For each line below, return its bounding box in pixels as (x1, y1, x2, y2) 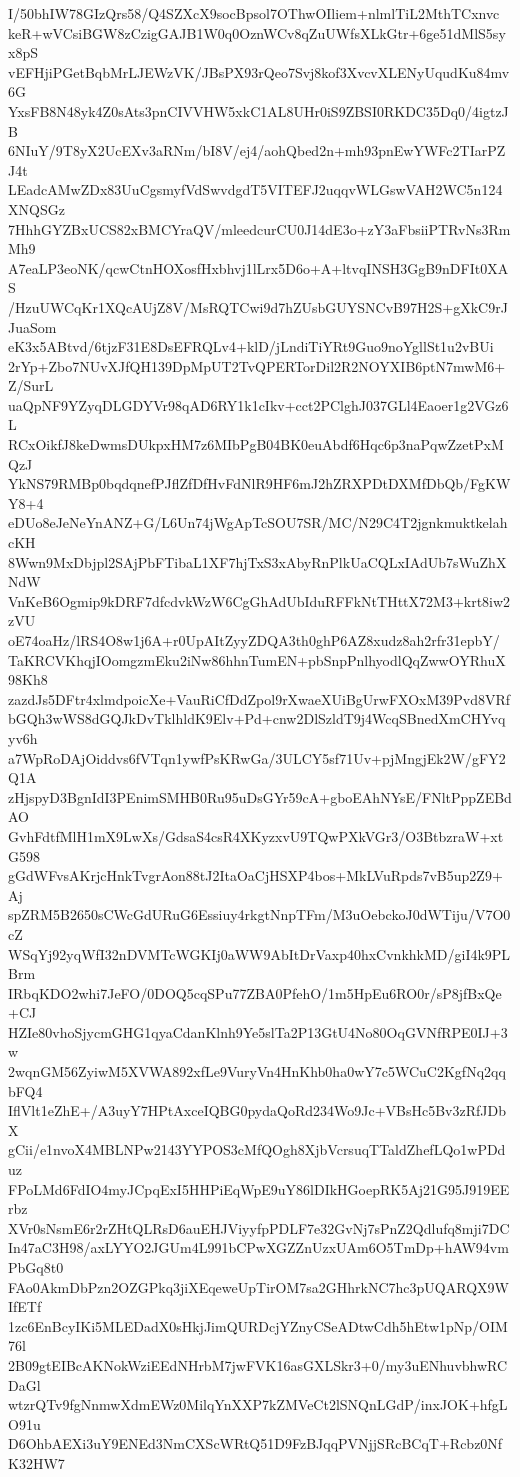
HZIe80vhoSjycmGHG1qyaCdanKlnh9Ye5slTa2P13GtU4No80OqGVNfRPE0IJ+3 (8, 1021, 508, 1042)
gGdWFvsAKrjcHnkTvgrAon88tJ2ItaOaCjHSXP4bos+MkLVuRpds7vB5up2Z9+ (8, 865, 503, 886)
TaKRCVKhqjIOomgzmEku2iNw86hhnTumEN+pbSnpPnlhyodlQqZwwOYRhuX (8, 649, 506, 670)
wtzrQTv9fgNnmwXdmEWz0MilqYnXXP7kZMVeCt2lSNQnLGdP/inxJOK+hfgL (8, 1394, 508, 1415)
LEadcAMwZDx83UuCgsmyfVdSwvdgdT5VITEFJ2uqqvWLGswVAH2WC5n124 (8, 179, 503, 200)
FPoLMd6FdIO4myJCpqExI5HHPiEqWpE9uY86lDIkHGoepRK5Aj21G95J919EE (8, 1178, 510, 1199)
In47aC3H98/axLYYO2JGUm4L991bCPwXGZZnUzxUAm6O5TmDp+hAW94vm (8, 1237, 509, 1258)
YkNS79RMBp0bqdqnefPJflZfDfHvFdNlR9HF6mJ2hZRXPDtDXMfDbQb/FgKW (8, 473, 511, 494)
